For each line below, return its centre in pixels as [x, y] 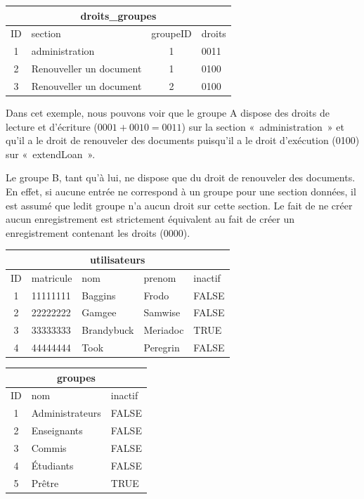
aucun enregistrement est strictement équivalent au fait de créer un [150, 219]
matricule [52, 277]
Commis [49, 448]
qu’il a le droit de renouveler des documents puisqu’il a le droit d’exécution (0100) [183, 140]
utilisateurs [118, 259]
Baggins [99, 295]
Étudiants [52, 465]
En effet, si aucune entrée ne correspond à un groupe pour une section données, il [181, 191]
